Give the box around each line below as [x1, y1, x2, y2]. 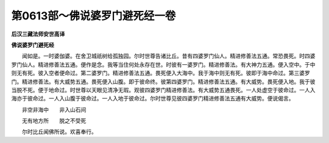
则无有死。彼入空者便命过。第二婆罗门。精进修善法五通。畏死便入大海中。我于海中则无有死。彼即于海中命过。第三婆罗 [11, 70, 310, 77]
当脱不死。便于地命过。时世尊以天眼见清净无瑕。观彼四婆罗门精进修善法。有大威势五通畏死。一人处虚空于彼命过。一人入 [11, 86, 316, 93]
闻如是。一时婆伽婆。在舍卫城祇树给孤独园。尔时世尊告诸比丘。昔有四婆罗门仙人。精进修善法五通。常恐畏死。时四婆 [21, 52, 316, 60]
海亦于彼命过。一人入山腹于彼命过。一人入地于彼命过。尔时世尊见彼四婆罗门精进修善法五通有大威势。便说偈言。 [11, 95, 294, 102]
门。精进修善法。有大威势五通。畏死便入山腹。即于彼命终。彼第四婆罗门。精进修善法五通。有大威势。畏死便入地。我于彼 [11, 78, 316, 85]
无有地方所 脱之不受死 [21, 117, 87, 124]
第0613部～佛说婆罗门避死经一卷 [11, 9, 176, 22]
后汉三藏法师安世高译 [11, 30, 65, 38]
